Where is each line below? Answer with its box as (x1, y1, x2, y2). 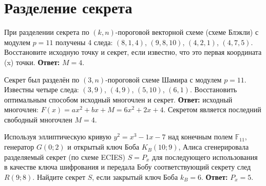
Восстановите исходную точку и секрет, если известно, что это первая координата (4, 47, 262, 57)
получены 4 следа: (55, 36, 113, 47)
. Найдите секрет (32, 171, 86, 182)
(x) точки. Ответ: (4, 56, 60, 67)
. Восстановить (189, 84, 237, 95)
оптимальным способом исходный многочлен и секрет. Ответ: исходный (4, 94, 233, 105)
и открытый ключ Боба (67, 141, 140, 152)
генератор (4, 141, 34, 152)
